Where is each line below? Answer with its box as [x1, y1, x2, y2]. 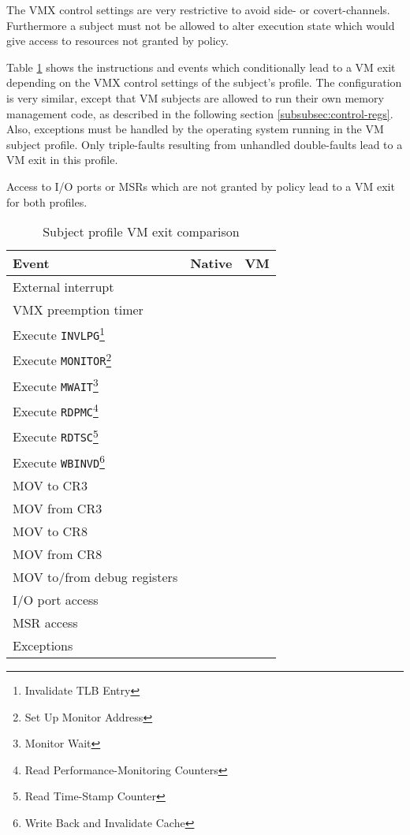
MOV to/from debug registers [13, 568, 178, 587]
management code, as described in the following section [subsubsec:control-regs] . [6, 105, 393, 121]
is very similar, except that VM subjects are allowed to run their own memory [6, 89, 384, 106]
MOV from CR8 [13, 545, 102, 564]
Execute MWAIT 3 [13, 374, 99, 396]
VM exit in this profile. [6, 151, 118, 168]
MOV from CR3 [13, 499, 102, 518]
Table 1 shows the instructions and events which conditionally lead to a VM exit [6, 58, 396, 75]
